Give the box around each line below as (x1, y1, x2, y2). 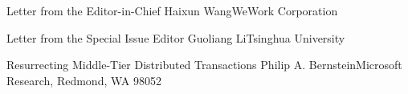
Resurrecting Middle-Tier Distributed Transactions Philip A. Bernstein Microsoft (6, 56, 402, 73)
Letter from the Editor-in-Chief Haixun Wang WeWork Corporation (6, 2, 338, 18)
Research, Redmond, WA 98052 (6, 72, 161, 88)
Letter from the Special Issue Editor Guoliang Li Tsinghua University (6, 29, 345, 46)
